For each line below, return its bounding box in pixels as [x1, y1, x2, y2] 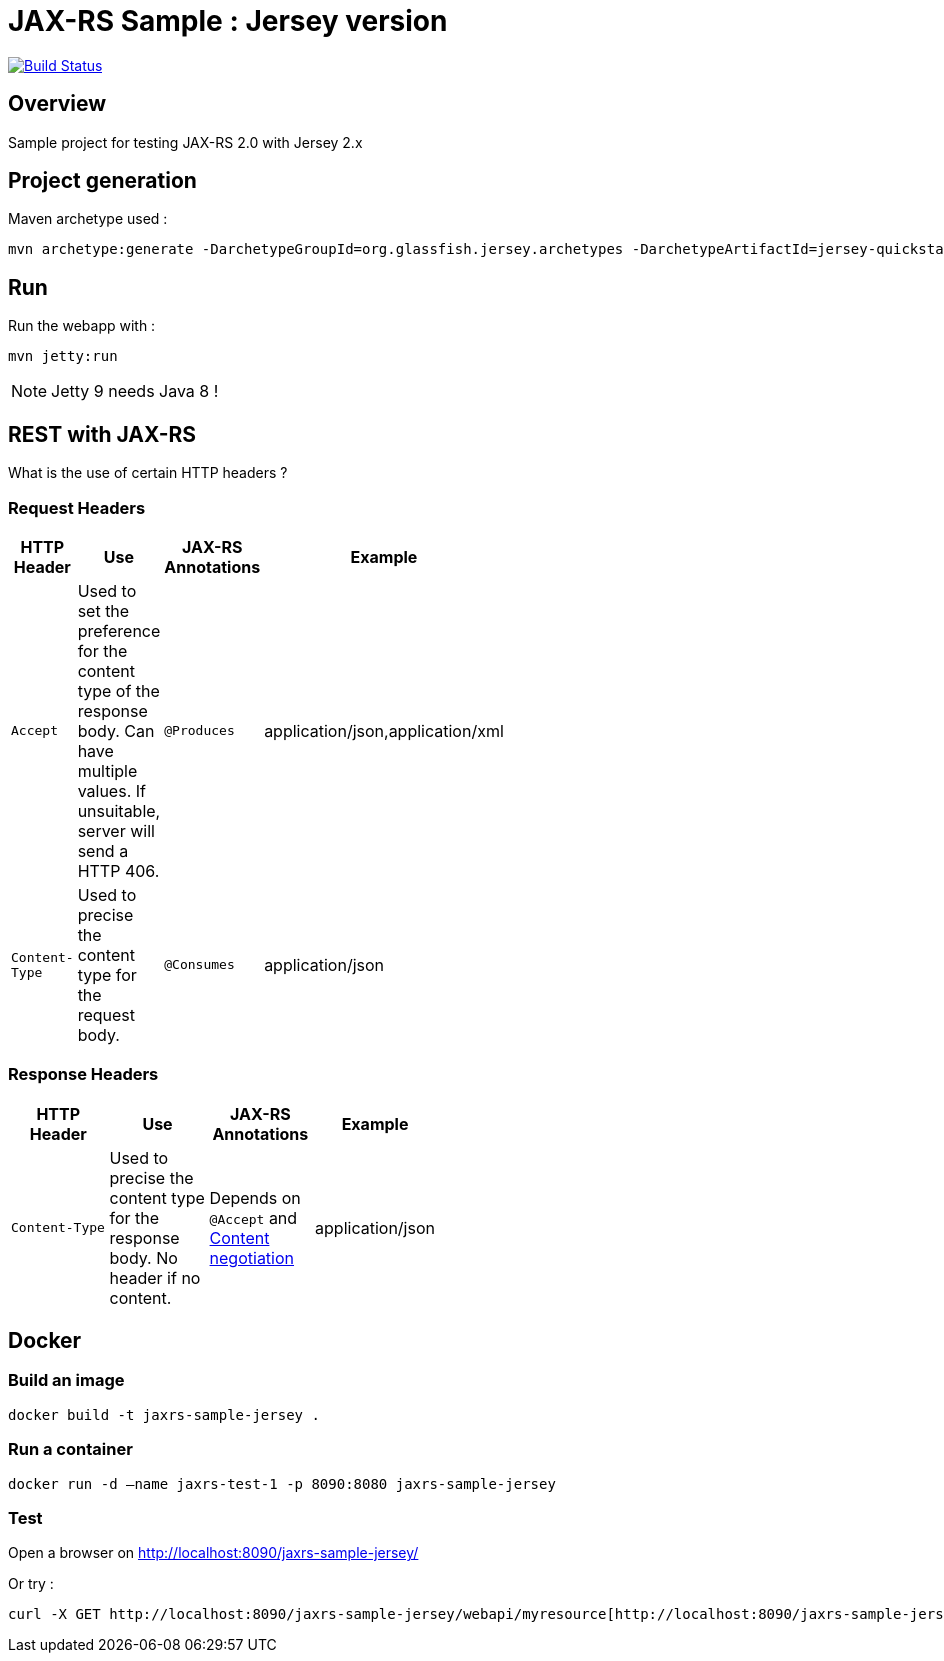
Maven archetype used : [8, 210, 168, 228]
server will [77, 820, 155, 841]
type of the [77, 680, 160, 701]
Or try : [8, 1575, 54, 1593]
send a [77, 840, 129, 861]
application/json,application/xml [264, 720, 504, 741]
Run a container [8, 1439, 133, 1460]
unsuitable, [77, 800, 161, 821]
